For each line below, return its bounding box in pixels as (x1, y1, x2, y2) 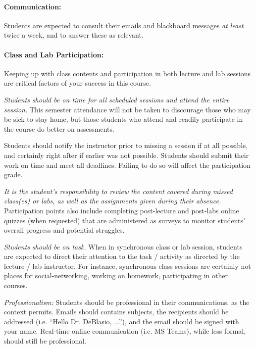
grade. (4, 169, 23, 180)
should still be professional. (4, 336, 87, 346)
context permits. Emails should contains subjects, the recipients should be (4, 306, 229, 317)
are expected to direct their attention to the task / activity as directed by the (4, 251, 240, 261)
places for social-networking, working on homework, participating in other (4, 270, 228, 281)
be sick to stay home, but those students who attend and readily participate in (4, 114, 243, 124)
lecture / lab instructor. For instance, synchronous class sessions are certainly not (4, 260, 251, 271)
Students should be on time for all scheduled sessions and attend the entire (4, 94, 230, 104)
